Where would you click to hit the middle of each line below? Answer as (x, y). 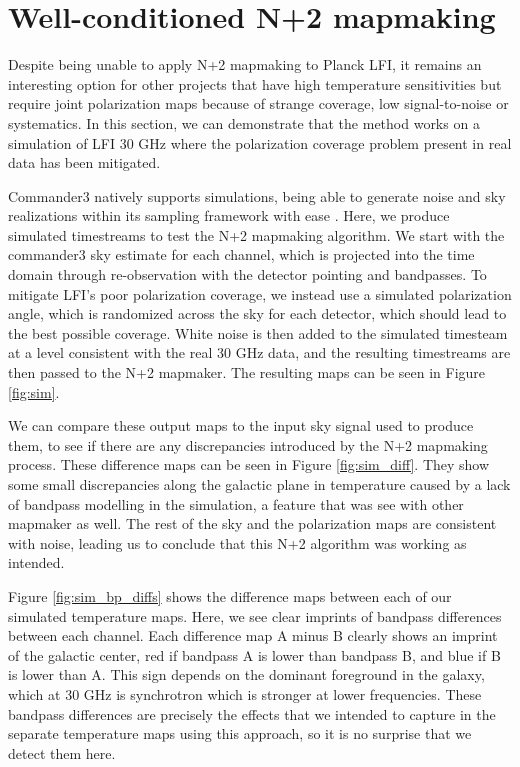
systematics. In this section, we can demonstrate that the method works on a (244, 122)
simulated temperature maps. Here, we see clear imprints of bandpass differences (255, 615)
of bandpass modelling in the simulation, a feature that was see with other (236, 503)
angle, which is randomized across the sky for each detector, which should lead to (257, 313)
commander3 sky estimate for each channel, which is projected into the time (241, 254)
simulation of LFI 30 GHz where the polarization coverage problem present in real (260, 142)
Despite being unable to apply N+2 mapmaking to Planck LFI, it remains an (245, 64)
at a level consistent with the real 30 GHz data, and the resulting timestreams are (259, 352)
